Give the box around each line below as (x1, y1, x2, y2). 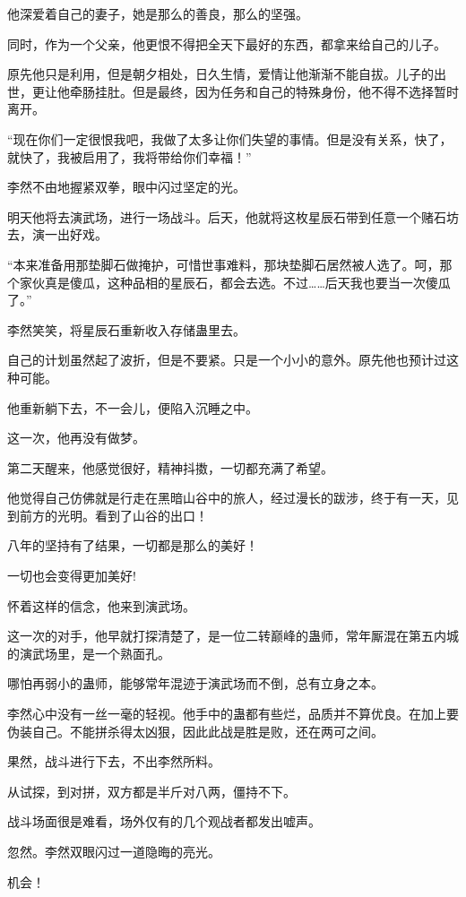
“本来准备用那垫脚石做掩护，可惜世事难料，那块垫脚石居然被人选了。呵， (7, 254, 440, 273)
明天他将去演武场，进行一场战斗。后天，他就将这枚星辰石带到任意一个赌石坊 (7, 207, 459, 226)
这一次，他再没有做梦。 (7, 428, 145, 447)
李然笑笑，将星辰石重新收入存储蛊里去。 (7, 320, 246, 339)
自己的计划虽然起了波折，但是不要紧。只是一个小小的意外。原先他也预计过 (7, 350, 446, 369)
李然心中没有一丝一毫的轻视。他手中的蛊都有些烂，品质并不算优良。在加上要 (7, 704, 459, 723)
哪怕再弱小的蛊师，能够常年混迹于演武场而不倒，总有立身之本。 (7, 674, 384, 693)
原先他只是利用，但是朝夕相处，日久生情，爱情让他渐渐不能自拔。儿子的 (7, 65, 434, 83)
